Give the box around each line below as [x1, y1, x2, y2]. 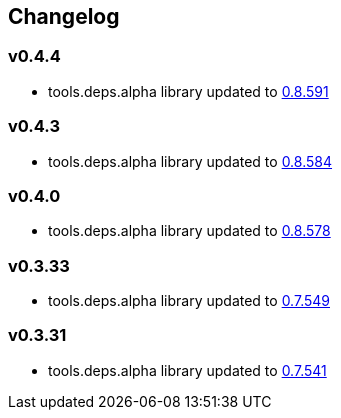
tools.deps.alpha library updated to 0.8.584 [48, 152, 333, 170]
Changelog [8, 4, 120, 29]
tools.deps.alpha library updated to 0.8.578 [48, 222, 331, 240]
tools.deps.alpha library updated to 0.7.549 [48, 292, 330, 310]
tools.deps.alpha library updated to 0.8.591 [48, 82, 329, 100]
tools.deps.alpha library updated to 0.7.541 [48, 361, 327, 379]
